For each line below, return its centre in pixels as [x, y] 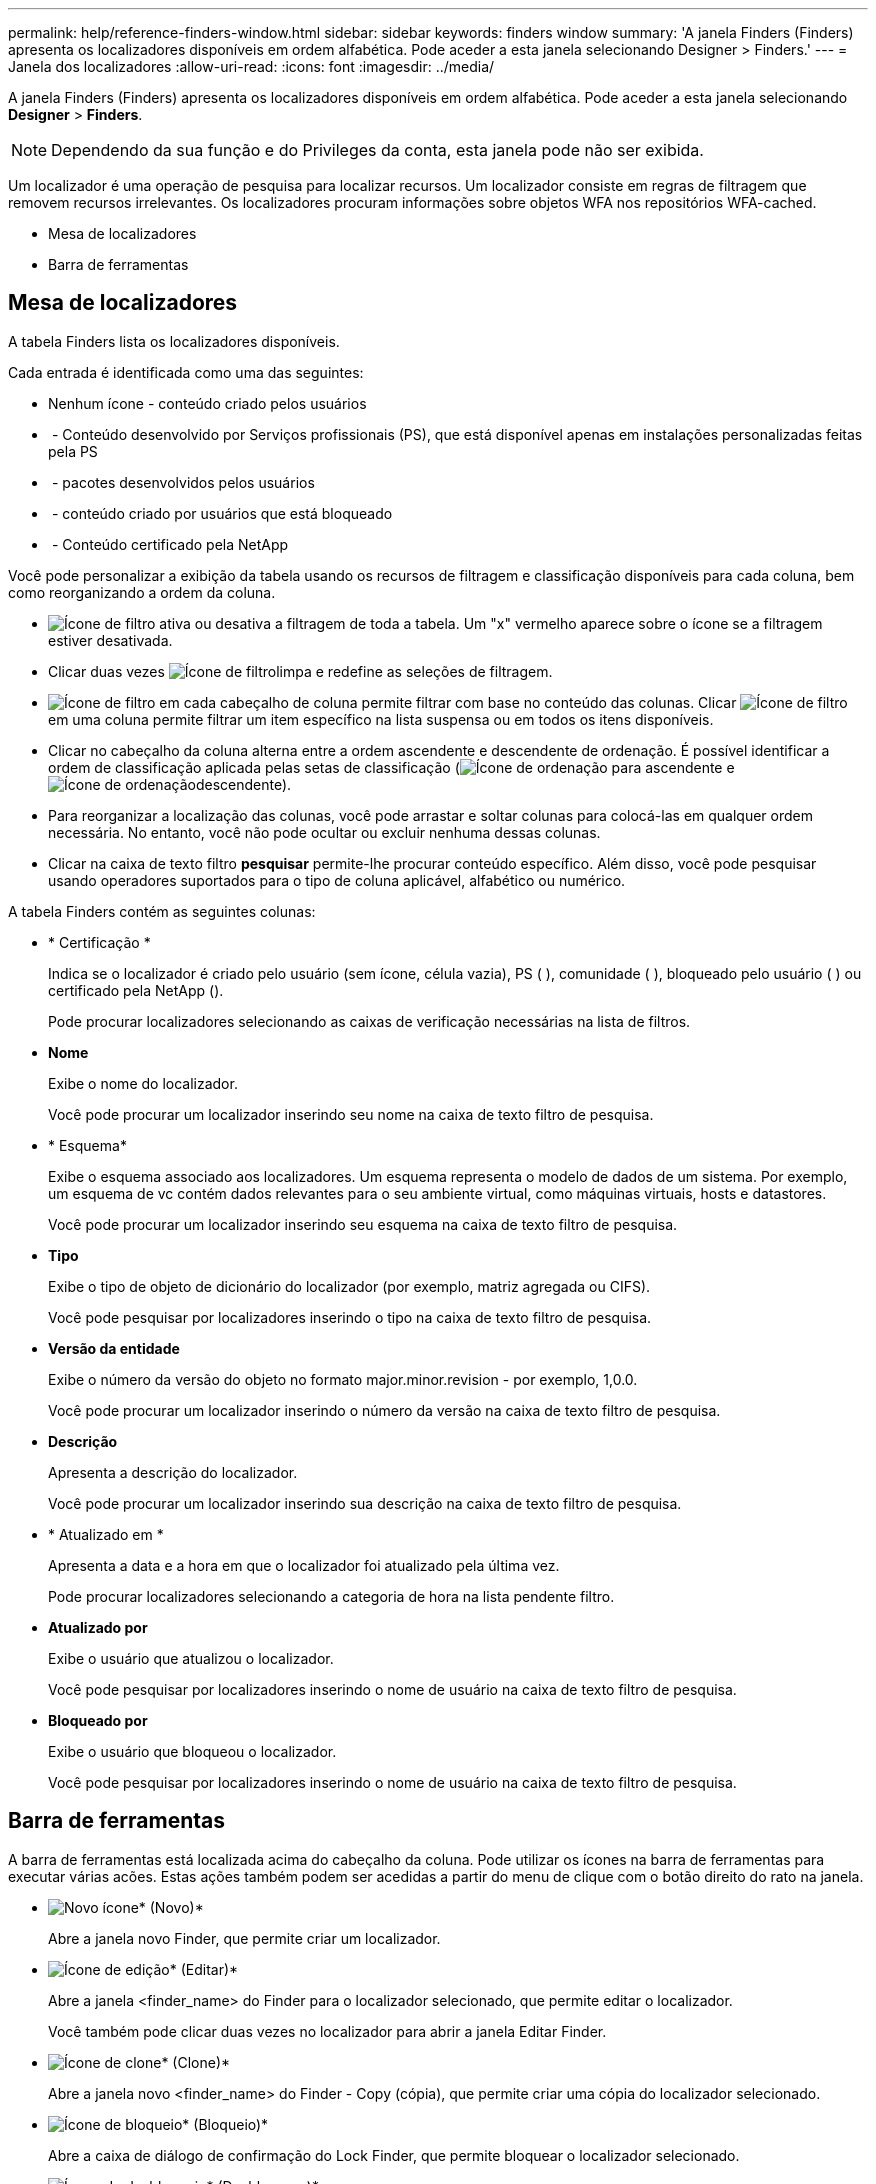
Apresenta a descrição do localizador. [173, 1472]
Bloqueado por [98, 1720]
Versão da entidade [114, 1348]
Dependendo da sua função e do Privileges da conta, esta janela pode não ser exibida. [377, 150]
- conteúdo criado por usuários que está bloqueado [222, 513]
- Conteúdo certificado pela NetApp [170, 544]
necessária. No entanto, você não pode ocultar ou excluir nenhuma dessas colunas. [324, 832]
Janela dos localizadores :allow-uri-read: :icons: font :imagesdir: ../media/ [251, 66]
